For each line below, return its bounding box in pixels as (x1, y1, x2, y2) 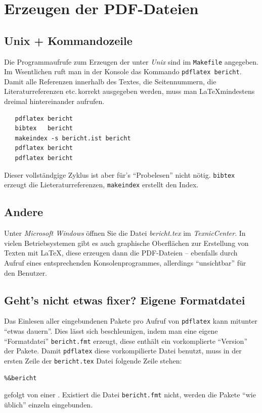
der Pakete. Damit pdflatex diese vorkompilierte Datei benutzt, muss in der (4, 345, 242, 356)
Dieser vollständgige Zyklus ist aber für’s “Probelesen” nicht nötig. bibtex (4, 169, 235, 180)
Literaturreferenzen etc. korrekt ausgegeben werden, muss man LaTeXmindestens (4, 86, 255, 96)
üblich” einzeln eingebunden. (4, 399, 93, 409)
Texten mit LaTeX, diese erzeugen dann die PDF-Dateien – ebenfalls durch (4, 247, 238, 258)
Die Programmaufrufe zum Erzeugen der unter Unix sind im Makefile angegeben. (4, 56, 259, 67)
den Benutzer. (4, 267, 48, 278)
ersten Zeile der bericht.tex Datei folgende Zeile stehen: (4, 355, 182, 366)
